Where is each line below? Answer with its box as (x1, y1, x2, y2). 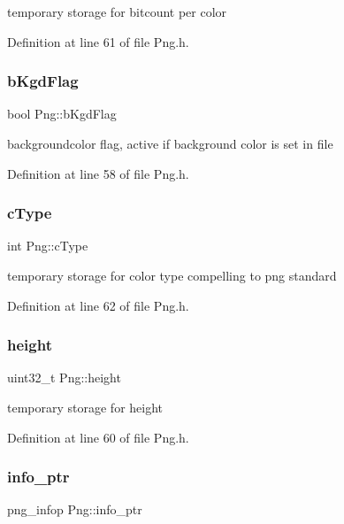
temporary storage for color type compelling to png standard (7, 266, 337, 284)
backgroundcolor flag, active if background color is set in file (7, 135, 333, 152)
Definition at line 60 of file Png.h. (7, 428, 189, 446)
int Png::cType (7, 236, 88, 255)
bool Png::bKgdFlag (7, 104, 117, 123)
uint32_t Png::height (7, 368, 121, 387)
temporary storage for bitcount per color (7, 3, 227, 20)
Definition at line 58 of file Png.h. (7, 164, 189, 182)
